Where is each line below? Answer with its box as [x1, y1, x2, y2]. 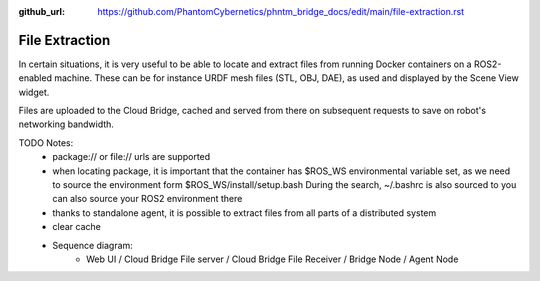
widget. [18, 86, 50, 98]
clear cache [52, 221, 102, 233]
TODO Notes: [18, 136, 74, 149]
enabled [18, 72, 52, 84]
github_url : [18, 6, 65, 17]
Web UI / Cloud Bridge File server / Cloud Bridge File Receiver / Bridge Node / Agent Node [86, 253, 459, 265]
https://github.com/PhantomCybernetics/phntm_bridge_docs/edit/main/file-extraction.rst [97, 6, 465, 17]
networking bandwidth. [18, 118, 115, 130]
